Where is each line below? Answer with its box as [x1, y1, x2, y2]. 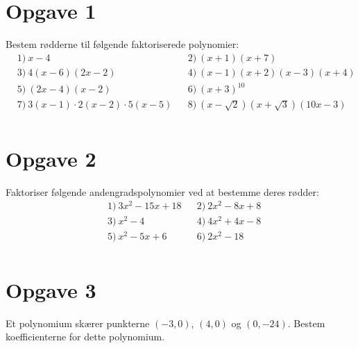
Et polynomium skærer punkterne [6, 315, 150, 330]
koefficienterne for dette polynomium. [6, 329, 165, 344]
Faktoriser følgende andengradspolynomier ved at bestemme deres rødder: [6, 184, 319, 199]
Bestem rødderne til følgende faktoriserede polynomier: [6, 37, 239, 51]
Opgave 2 [6, 144, 96, 172]
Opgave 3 [6, 275, 96, 304]
